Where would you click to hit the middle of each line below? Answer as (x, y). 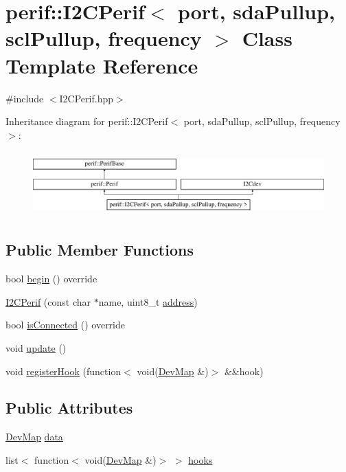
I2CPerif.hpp (86, 98)
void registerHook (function (64, 371)
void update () (36, 347)
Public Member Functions (100, 250)
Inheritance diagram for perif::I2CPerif (87, 121)
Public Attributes (69, 408)
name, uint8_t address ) (148, 301)
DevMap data (34, 437)
